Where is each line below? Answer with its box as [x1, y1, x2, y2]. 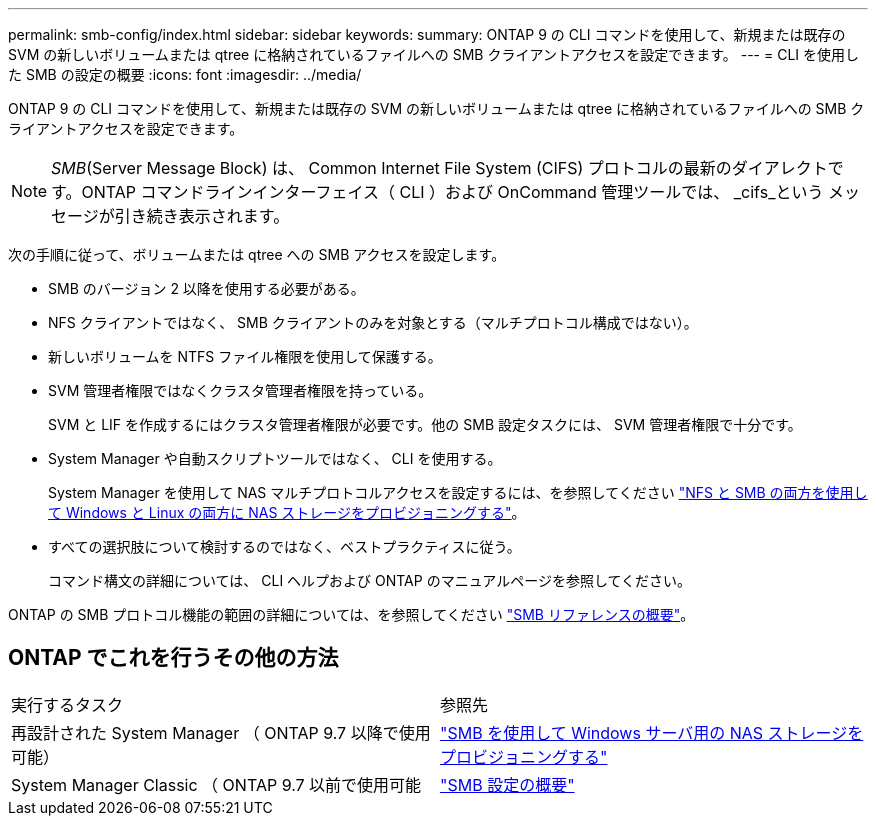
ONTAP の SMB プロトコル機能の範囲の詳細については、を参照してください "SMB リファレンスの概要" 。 [8, 606, 695, 623]
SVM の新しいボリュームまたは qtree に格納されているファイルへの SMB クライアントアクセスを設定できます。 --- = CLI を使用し [8, 46, 860, 63]
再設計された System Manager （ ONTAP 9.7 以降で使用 [11, 722, 431, 743]
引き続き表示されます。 [114, 206, 290, 226]
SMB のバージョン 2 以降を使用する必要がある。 [48, 280, 365, 297]
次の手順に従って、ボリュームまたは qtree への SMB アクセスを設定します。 [8, 246, 506, 263]
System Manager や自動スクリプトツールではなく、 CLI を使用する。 [48, 450, 502, 467]
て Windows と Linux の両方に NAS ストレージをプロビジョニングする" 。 [48, 504, 526, 521]
